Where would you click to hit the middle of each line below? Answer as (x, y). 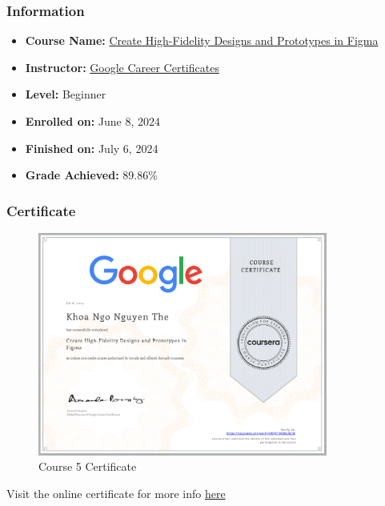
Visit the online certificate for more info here (116, 493)
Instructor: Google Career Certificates (122, 67)
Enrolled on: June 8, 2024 (92, 121)
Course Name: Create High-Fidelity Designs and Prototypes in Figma (202, 40)
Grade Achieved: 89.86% (91, 175)
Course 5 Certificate (88, 466)
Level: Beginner (66, 94)
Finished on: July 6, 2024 (92, 148)
